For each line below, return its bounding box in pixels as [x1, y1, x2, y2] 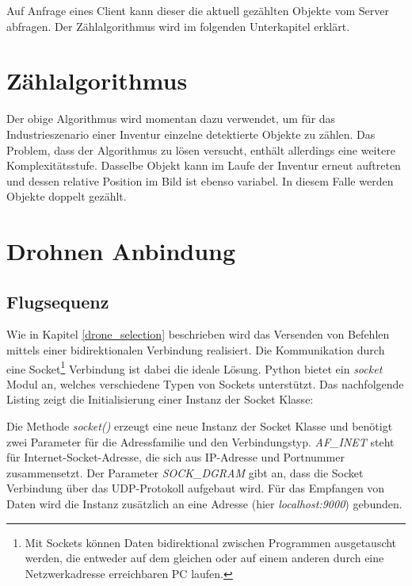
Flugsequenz [6, 289, 109, 313]
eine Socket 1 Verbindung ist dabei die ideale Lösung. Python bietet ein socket [6, 358, 383, 377]
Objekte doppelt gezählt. [6, 188, 127, 205]
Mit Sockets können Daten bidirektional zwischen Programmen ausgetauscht [25, 534, 397, 550]
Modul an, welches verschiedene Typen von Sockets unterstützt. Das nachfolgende [6, 375, 404, 392]
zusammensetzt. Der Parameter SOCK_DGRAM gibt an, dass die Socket [6, 464, 364, 481]
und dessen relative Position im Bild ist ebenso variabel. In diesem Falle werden [6, 172, 394, 189]
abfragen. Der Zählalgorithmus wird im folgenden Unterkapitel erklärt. [6, 17, 350, 34]
